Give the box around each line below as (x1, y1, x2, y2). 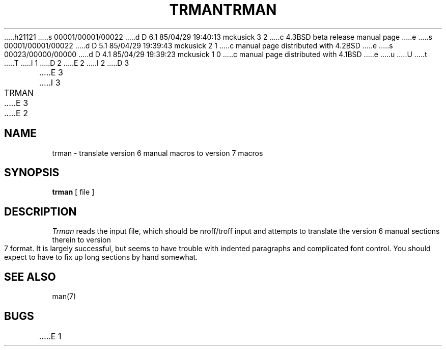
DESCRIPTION (4, 205, 77, 218)
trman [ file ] (52, 187, 95, 197)
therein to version (52, 235, 111, 245)
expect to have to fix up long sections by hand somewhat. (4, 253, 198, 262)
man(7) (52, 292, 76, 301)
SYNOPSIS (4, 166, 60, 179)
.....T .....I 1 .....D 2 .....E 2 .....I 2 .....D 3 (4, 58, 129, 67)
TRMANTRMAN (169, 1, 277, 18)
